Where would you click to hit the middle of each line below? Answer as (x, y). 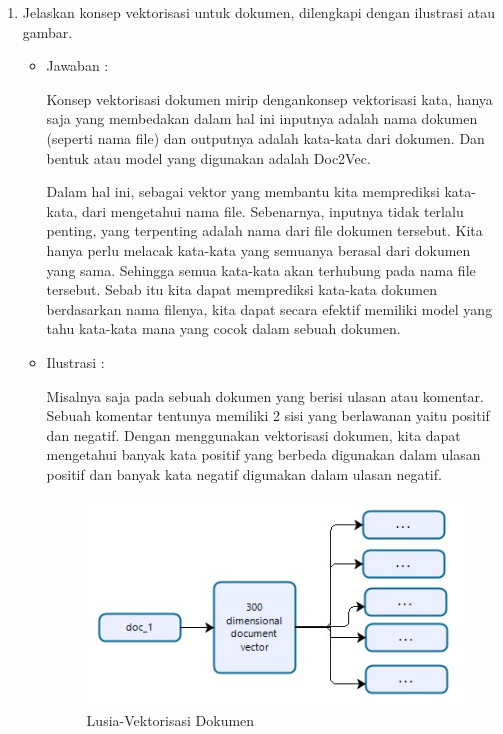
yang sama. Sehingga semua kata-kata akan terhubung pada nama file (261, 269)
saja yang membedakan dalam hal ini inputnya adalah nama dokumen (262, 118)
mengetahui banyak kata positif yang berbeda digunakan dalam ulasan (263, 454)
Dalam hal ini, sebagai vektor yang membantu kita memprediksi (243, 191)
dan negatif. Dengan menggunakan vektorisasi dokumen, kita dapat (253, 434)
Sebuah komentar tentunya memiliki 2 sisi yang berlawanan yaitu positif (268, 415)
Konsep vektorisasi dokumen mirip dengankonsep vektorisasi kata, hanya (269, 98)
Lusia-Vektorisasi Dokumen (170, 720)
